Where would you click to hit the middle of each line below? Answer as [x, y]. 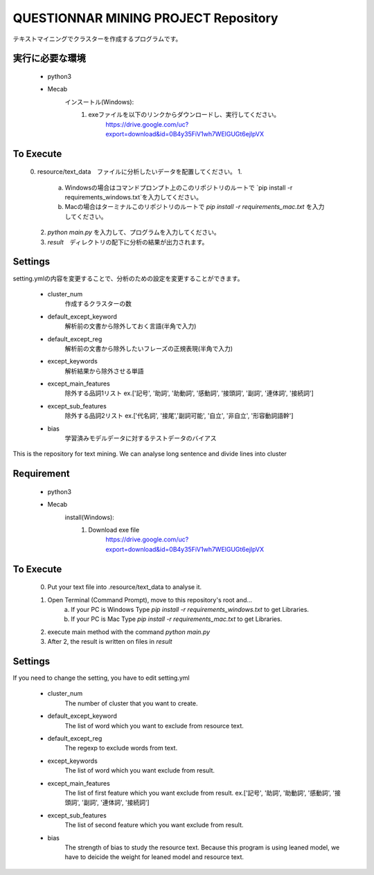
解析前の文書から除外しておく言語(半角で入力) [131, 326]
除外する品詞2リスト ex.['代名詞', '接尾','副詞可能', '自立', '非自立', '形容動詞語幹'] [179, 416]
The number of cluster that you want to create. [131, 703]
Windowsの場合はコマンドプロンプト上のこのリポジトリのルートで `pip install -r [179, 188]
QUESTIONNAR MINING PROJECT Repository [145, 18]
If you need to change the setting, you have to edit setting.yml [101, 678]
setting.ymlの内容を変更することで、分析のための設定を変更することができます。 [128, 278]
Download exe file [114, 530]
